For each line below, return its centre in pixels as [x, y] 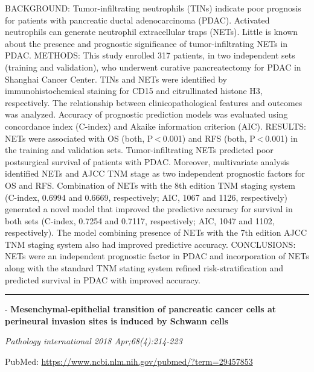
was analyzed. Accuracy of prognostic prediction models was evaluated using [146, 114]
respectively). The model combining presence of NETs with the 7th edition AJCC [156, 232]
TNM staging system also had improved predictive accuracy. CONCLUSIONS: [150, 244]
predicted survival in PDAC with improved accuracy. [103, 279]
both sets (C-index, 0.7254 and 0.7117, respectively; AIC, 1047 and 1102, [140, 220]
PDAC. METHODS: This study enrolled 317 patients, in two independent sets [150, 55]
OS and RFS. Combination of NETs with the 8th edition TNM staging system [150, 185]
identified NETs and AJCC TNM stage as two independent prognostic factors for [155, 173]
